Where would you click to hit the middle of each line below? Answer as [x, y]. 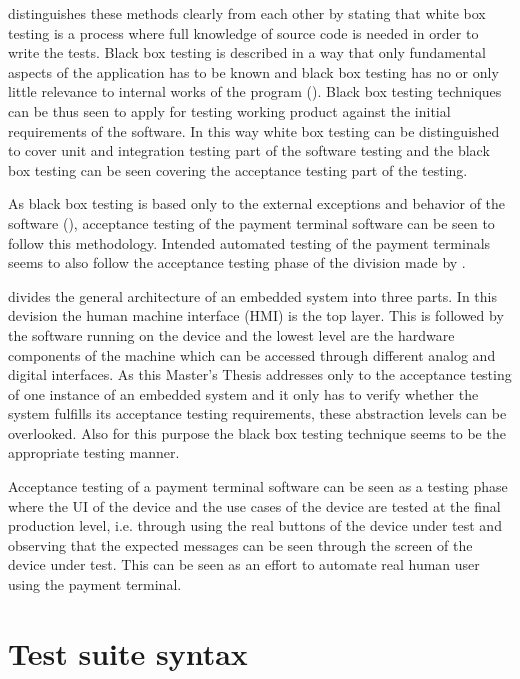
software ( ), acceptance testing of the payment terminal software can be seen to [251, 222]
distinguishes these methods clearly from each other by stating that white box [247, 13]
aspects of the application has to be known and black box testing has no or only [253, 71]
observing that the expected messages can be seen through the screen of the [240, 544]
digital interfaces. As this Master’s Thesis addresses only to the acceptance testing [260, 374]
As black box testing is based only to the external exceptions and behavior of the [257, 203]
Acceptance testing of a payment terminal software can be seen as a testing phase [258, 486]
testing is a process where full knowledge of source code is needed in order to [243, 32]
